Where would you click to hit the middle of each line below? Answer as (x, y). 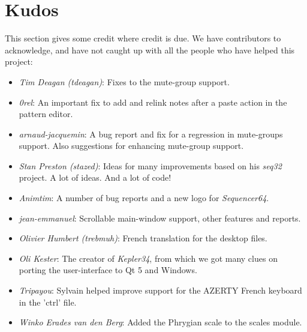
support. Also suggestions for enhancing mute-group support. (131, 146)
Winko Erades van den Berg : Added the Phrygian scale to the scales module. (160, 322)
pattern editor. (46, 114)
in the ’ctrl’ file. (48, 302)
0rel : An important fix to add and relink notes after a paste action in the (153, 102)
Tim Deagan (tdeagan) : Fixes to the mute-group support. (124, 81)
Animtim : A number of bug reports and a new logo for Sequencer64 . (144, 198)
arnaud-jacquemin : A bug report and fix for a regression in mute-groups (151, 134)
